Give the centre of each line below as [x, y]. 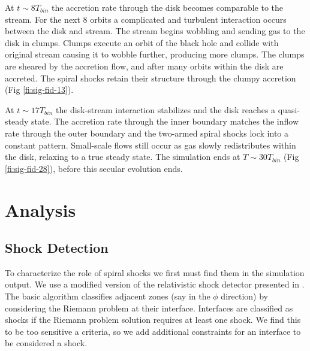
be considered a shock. [46, 343]
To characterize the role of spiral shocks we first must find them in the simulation [155, 272]
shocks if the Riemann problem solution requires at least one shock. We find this [153, 320]
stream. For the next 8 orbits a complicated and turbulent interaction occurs [146, 19]
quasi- [289, 109]
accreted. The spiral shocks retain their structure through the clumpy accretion [151, 78]
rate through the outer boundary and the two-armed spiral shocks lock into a [147, 133]
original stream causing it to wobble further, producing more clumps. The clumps [155, 54]
